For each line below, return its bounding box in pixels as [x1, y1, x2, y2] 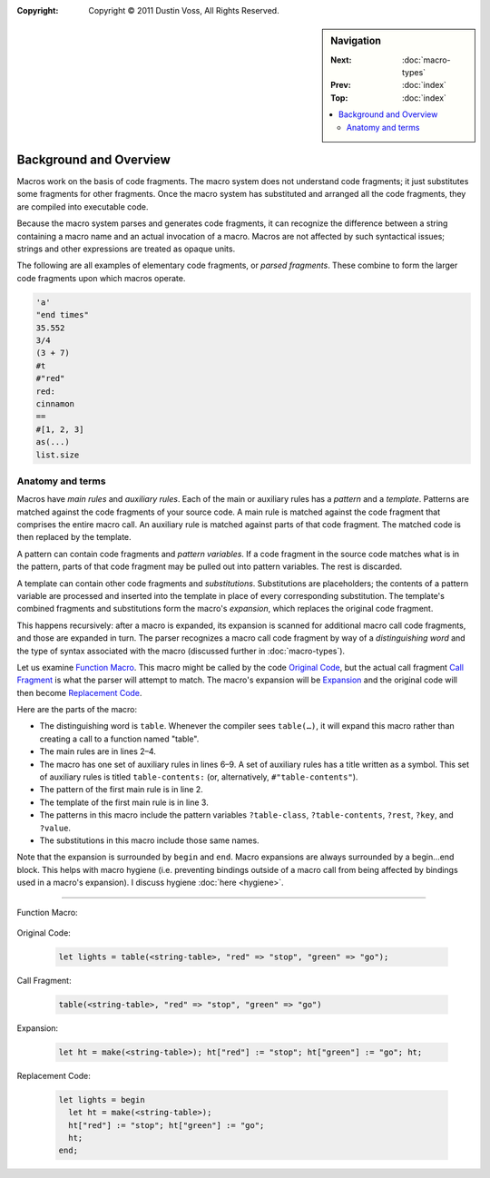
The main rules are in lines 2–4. [39, 746, 156, 757]
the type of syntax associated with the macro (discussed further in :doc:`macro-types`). [16, 645, 345, 656]
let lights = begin [58, 1095, 145, 1104]
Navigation [330, 34, 381, 47]
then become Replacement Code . [16, 687, 142, 698]
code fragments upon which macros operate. [16, 272, 186, 283]
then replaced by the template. [16, 532, 132, 543]
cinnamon [35, 398, 75, 408]
